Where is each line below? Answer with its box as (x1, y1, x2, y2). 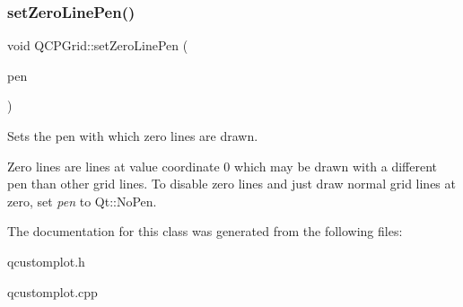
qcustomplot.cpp (7, 282, 98, 301)
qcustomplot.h (7, 251, 85, 270)
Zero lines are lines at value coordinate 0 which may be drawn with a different (7, 156, 438, 175)
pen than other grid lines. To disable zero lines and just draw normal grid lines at (7, 174, 456, 193)
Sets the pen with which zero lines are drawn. (7, 127, 258, 145)
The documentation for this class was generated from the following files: (7, 222, 403, 241)
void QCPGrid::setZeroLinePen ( (7, 36, 188, 55)
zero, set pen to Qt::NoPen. (7, 191, 157, 210)
